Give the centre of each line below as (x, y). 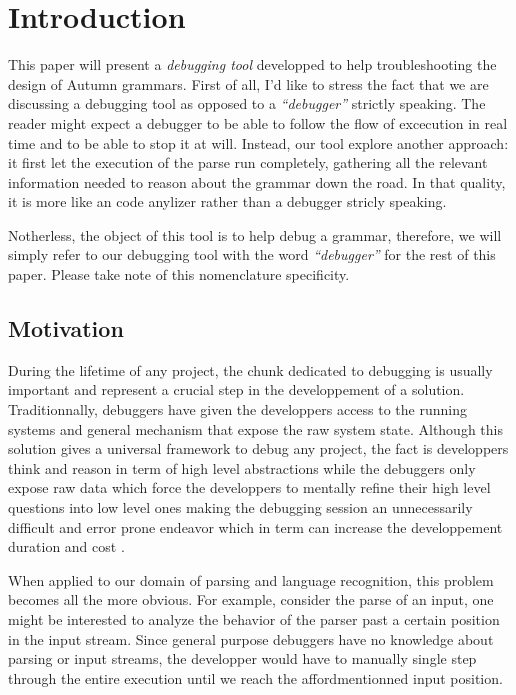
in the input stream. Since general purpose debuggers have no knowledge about (251, 638)
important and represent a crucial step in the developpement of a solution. (236, 389)
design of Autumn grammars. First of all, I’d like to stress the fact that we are (248, 83)
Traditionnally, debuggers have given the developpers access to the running (237, 409)
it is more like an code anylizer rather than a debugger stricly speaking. (227, 201)
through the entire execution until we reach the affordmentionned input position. (255, 677)
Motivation (66, 328)
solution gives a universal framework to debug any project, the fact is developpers (258, 448)
